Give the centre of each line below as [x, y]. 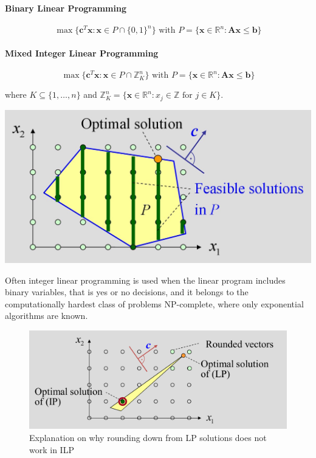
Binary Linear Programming [66, 8]
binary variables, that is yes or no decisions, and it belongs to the [127, 292]
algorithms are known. [46, 316]
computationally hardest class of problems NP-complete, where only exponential [154, 303]
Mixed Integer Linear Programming [82, 53]
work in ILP [52, 449]
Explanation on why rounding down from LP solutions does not [148, 437]
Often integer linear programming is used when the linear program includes [145, 280]
